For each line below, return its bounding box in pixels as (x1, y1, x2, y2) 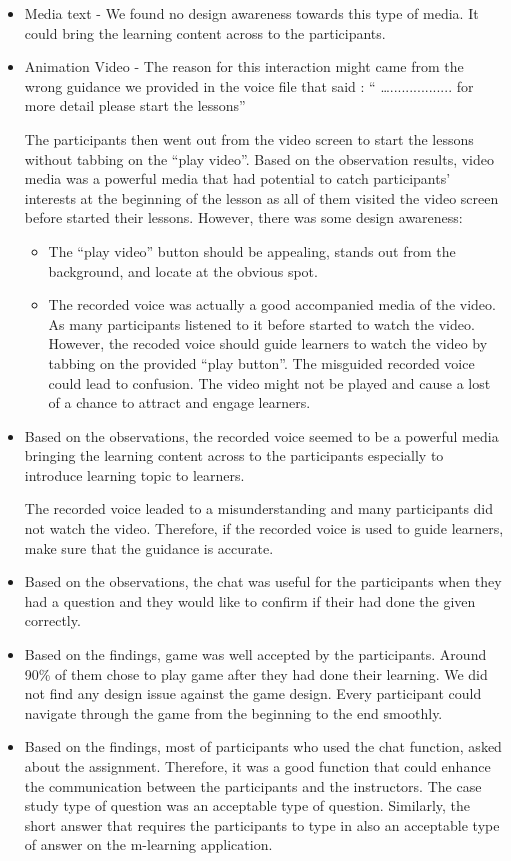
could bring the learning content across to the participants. (24, 22, 386, 43)
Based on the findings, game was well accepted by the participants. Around (24, 644, 487, 665)
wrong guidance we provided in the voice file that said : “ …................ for (24, 75, 474, 96)
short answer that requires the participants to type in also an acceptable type (24, 814, 500, 835)
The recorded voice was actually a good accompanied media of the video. (48, 294, 496, 315)
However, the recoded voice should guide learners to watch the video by (48, 333, 488, 354)
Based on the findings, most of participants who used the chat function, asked (24, 736, 502, 757)
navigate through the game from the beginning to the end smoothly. (24, 702, 443, 723)
